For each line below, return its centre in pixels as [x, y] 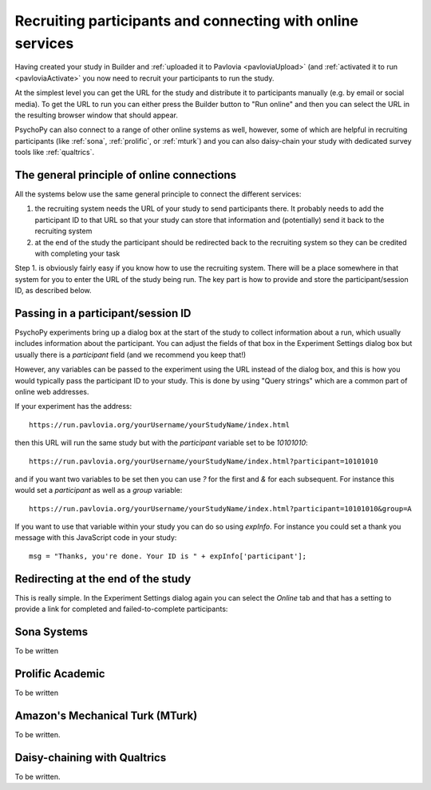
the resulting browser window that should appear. [97, 115]
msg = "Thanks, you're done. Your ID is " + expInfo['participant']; [168, 556]
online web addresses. [52, 391]
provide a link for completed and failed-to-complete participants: [121, 609]
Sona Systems [51, 631]
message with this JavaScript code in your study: [96, 538]
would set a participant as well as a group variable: [99, 490]
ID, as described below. [53, 291]
